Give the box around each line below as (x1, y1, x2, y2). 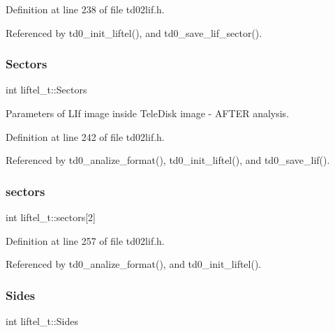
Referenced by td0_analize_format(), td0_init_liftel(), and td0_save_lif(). (6, 153, 330, 167)
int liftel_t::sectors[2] (6, 210, 96, 224)
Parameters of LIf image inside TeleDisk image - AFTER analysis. (6, 106, 290, 120)
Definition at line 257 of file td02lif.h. (6, 233, 165, 248)
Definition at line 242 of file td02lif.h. (6, 129, 165, 144)
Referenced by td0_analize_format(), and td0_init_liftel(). (6, 257, 262, 271)
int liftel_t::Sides (6, 314, 78, 328)
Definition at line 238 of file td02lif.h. (6, 2, 165, 16)
